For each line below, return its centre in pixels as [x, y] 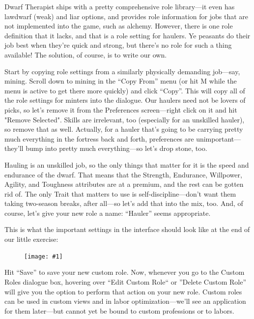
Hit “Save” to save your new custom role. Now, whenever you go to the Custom [125, 272]
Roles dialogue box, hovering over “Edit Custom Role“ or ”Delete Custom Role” [126, 281]
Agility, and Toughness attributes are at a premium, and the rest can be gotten [124, 184]
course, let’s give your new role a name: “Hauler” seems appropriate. [108, 213]
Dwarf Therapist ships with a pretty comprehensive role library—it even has [120, 6]
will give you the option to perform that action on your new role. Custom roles [123, 291]
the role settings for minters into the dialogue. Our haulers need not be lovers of [125, 100]
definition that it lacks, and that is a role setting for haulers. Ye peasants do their [127, 35]
